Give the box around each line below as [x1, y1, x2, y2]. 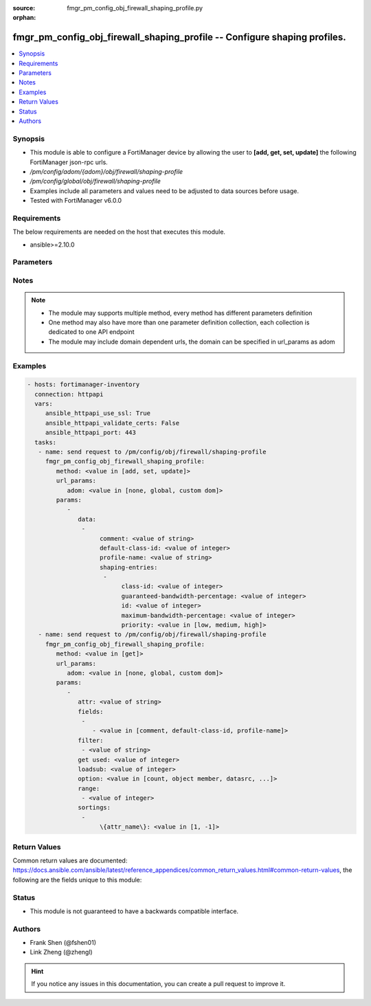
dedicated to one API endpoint [48, 328, 135, 336]
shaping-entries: [100, 563, 158, 571]
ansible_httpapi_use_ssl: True [45, 410, 151, 417]
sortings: [78, 804, 111, 812]
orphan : [12, 14, 36, 22]
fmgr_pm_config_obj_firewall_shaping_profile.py [67, 4, 203, 12]
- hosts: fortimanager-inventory [27, 381, 140, 388]
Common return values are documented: [12, 856, 128, 864]
